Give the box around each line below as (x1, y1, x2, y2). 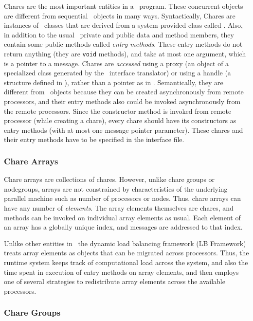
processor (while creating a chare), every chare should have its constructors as (4, 115, 236, 125)
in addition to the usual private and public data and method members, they (4, 29, 234, 39)
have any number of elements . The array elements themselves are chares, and (4, 202, 234, 213)
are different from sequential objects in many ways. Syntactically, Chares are (4, 10, 235, 20)
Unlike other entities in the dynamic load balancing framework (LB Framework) (4, 238, 246, 248)
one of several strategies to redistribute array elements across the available (4, 276, 225, 286)
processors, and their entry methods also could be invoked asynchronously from (4, 96, 241, 106)
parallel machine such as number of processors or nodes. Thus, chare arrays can (4, 193, 241, 203)
